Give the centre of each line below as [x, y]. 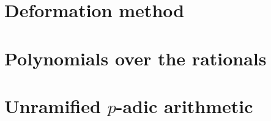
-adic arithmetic [184, 105]
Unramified [53, 105]
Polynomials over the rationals [135, 58]
